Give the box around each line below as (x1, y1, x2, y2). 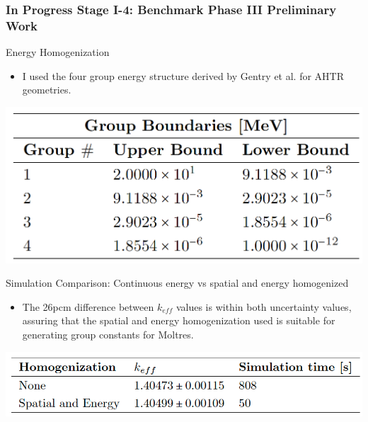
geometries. (22, 82, 71, 97)
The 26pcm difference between (22, 299, 154, 314)
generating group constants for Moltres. (22, 326, 194, 341)
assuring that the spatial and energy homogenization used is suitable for (22, 313, 335, 328)
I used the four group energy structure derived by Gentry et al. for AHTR (22, 68, 345, 83)
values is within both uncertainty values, (176, 299, 352, 314)
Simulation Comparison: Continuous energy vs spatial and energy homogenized (6, 275, 349, 290)
